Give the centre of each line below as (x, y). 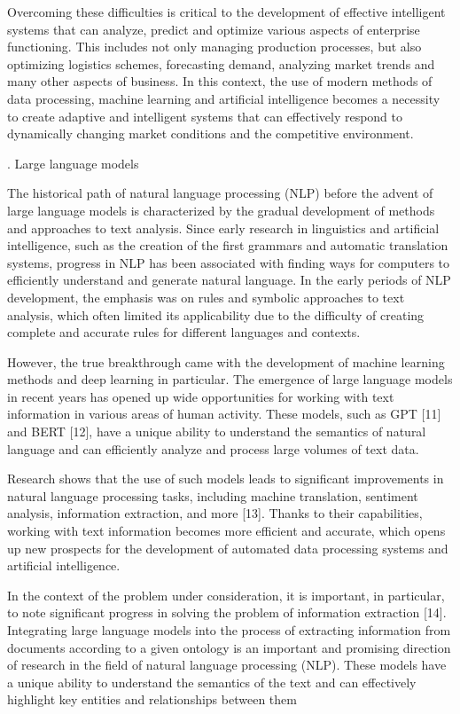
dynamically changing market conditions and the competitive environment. (211, 133)
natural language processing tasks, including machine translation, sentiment (213, 495)
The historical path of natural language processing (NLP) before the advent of (220, 193)
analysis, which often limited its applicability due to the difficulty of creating (216, 314)
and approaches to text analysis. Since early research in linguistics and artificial (223, 228)
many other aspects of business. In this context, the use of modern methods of (220, 81)
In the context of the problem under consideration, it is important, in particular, (226, 595)
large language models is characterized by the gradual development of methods (221, 210)
